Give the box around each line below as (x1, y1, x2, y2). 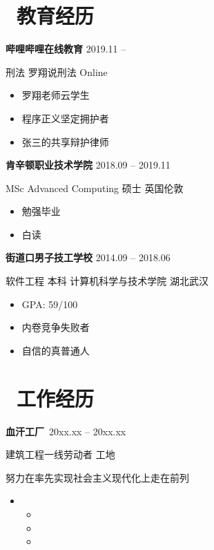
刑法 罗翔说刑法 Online (6, 64, 108, 79)
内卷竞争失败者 (21, 320, 90, 334)
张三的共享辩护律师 (21, 134, 109, 149)
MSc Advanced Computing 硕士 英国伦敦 (6, 180, 184, 195)
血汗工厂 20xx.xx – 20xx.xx (6, 424, 126, 438)
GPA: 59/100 (21, 296, 78, 311)
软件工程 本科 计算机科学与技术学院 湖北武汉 (6, 274, 208, 288)
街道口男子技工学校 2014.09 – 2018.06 (6, 250, 171, 265)
